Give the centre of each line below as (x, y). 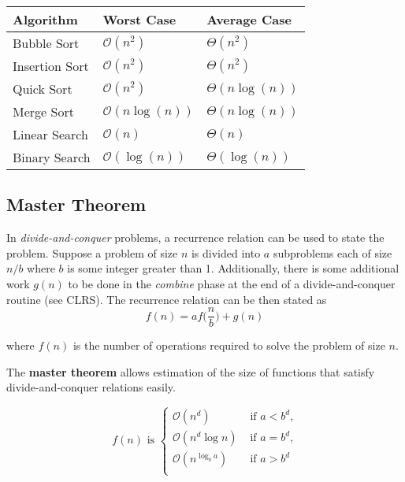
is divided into (226, 252)
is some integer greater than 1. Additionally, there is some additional (233, 268)
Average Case (249, 19)
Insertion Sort (51, 66)
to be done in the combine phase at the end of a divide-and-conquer (232, 283)
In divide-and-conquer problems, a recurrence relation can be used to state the (195, 237)
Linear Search (50, 134)
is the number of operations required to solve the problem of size (229, 345)
